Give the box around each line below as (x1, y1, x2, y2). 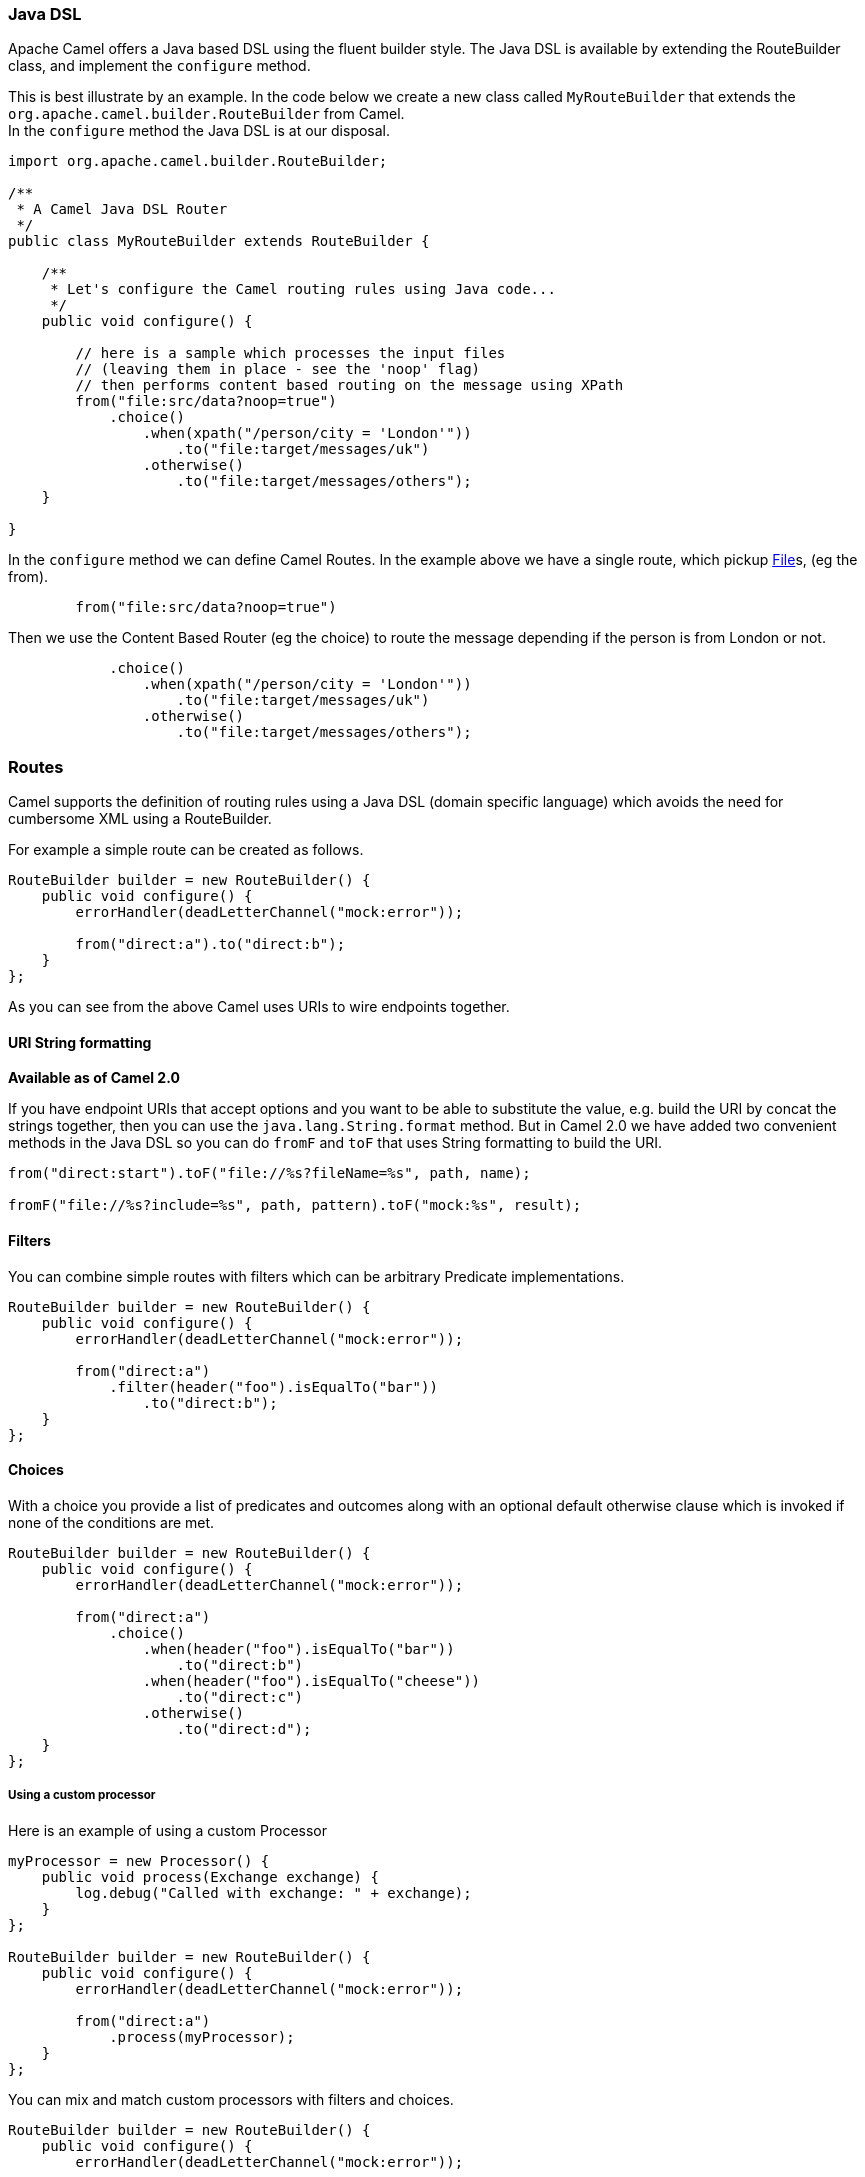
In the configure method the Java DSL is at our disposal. (8, 122, 391, 140)
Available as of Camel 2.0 (8, 1069, 180, 1087)
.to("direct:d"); (176, 1720, 312, 1737)
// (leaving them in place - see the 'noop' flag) (75, 361, 481, 378)
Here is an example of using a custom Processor (8, 1821, 328, 1839)
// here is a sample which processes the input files (75, 345, 506, 362)
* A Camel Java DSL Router (16, 201, 228, 218)
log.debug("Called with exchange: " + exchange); (75, 1884, 472, 1901)
